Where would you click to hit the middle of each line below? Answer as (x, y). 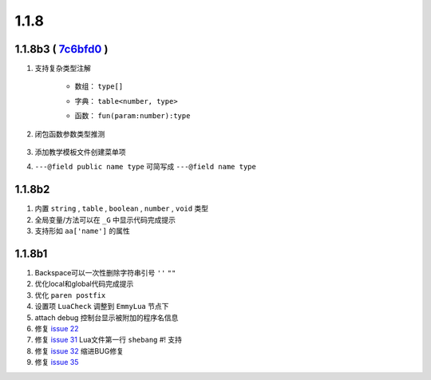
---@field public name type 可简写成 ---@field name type (146, 167)
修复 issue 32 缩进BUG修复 (79, 350)
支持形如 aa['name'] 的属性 (83, 231)
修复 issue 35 (57, 362)
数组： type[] (99, 86)
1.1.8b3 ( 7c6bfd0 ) (61, 49)
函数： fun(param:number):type (132, 116)
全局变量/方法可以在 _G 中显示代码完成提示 (105, 220)
